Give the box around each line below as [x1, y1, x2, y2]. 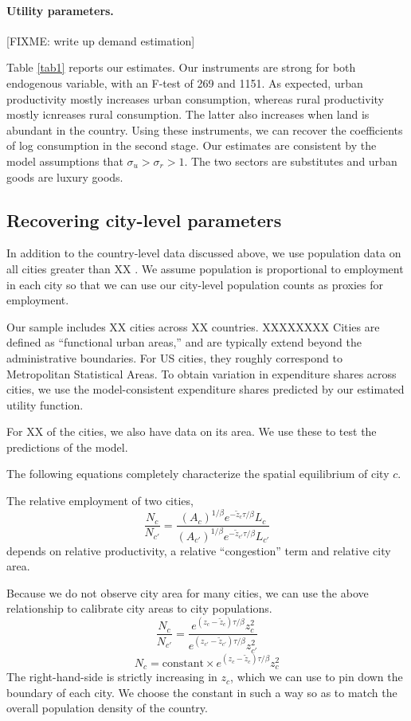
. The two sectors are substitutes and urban [184, 152, 397, 169]
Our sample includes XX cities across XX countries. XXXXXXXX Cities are [6, 318, 380, 335]
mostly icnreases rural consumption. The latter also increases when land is [6, 106, 370, 123]
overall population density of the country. [6, 699, 208, 716]
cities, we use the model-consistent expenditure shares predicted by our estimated [6, 381, 405, 398]
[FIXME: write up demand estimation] [6, 32, 195, 49]
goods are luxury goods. [6, 168, 123, 185]
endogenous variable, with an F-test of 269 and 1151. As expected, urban [6, 74, 363, 91]
